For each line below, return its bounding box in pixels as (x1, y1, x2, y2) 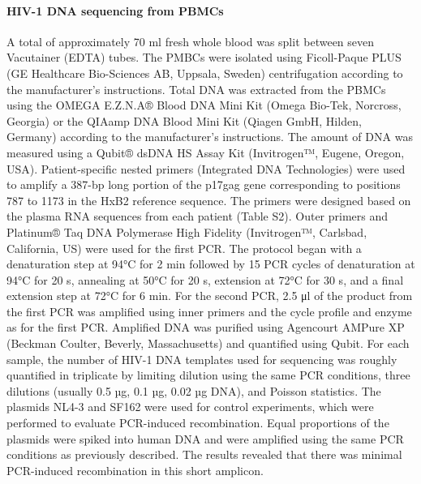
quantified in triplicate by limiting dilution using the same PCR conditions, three (6, 366, 410, 383)
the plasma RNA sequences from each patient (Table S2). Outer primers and (6, 208, 389, 225)
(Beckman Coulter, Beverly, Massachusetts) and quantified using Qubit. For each (6, 335, 410, 352)
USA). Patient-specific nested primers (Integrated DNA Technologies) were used (6, 160, 406, 177)
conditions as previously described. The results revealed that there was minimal (6, 446, 402, 463)
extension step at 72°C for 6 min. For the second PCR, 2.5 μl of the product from (6, 287, 413, 304)
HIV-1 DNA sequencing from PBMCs (6, 2, 224, 19)
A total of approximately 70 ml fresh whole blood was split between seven (6, 32, 375, 49)
